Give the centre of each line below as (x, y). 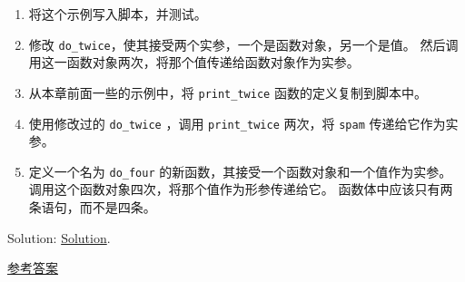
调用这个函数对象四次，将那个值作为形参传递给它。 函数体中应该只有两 (241, 189)
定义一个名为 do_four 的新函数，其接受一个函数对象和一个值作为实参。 (240, 171)
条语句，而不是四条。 (92, 207)
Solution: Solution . (59, 237)
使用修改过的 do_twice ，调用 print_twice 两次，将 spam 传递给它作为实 (243, 123)
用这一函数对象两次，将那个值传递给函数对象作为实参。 (194, 62)
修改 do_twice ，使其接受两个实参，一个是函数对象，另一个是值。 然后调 (243, 44)
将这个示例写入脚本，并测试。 (118, 14)
